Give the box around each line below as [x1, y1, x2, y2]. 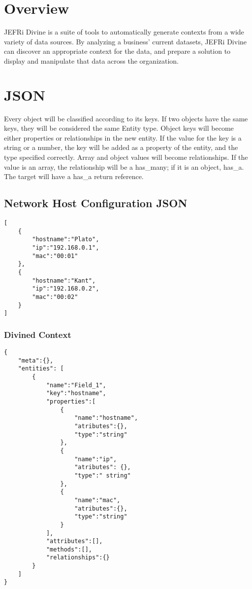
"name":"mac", [74, 496, 121, 504]
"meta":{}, [18, 357, 54, 364]
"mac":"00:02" [32, 293, 78, 300]
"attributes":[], [46, 538, 103, 545]
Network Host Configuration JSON [4, 195, 188, 211]
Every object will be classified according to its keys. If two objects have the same [4, 113, 248, 123]
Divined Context [4, 328, 71, 340]
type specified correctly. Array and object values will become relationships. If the [4, 152, 248, 162]
